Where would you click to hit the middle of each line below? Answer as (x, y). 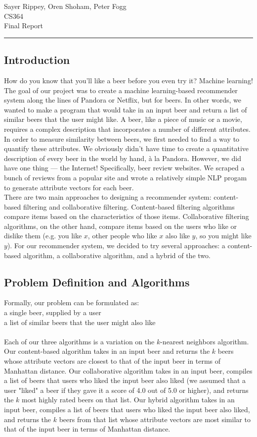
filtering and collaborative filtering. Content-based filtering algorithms (129, 206)
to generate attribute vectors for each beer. (69, 187)
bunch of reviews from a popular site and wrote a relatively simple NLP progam (126, 177)
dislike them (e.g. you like (43, 236)
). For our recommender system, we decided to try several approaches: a (116, 246)
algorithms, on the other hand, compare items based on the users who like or (121, 226)
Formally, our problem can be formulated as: (72, 302)
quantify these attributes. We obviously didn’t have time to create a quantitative (126, 148)
